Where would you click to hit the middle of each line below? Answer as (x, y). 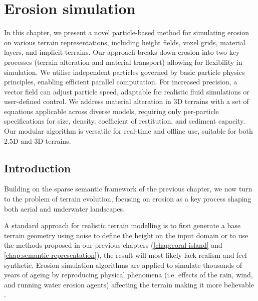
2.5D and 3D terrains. (38, 140)
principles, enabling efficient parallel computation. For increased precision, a (121, 82)
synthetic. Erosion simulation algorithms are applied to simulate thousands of (123, 265)
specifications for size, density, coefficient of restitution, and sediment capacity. (125, 121)
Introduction (38, 168)
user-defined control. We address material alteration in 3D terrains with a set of (126, 101)
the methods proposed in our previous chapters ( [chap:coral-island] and (113, 245)
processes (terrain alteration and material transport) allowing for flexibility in (123, 62)
